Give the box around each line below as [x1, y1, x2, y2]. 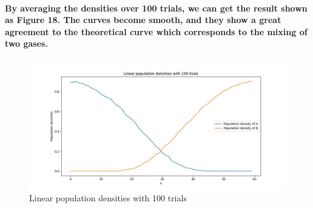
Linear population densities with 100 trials [29, 192, 187, 204]
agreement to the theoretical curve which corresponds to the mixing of [5, 25, 308, 38]
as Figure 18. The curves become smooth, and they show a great [5, 13, 281, 26]
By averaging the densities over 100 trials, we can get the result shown [5, 1, 308, 14]
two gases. [5, 37, 48, 50]
